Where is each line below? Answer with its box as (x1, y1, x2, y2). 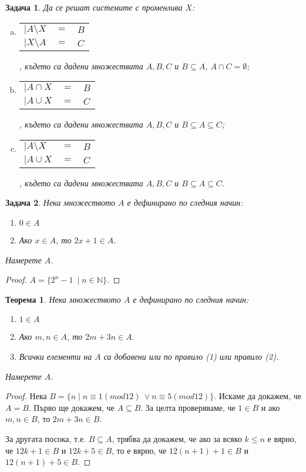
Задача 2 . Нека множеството (5, 196, 116, 209)
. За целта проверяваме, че (140, 401, 236, 413)
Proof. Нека (5, 390, 47, 402)
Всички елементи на (19, 350, 92, 362)
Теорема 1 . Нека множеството (5, 293, 121, 305)
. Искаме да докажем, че (214, 390, 301, 402)
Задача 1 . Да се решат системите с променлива (5, 1, 183, 13)
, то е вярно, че (112, 444, 167, 456)
